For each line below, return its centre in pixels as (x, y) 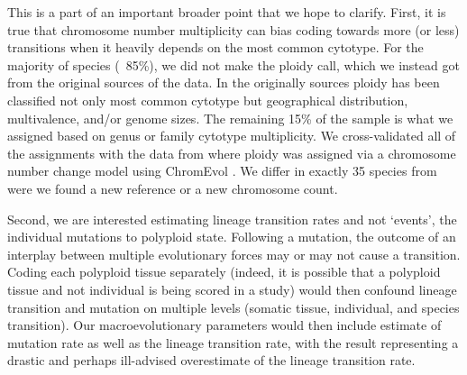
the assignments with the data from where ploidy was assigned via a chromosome (232, 153)
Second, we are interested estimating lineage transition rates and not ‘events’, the (232, 219)
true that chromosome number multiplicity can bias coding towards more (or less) (233, 29)
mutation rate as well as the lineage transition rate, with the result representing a (233, 342)
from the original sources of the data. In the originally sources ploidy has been (224, 82)
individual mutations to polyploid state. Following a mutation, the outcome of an (232, 237)
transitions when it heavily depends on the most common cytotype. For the (215, 47)
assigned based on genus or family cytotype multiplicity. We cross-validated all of (232, 136)
